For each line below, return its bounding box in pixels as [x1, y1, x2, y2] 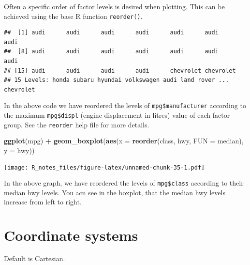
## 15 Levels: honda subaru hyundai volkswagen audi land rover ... [4, 77, 229, 84]
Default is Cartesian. [4, 253, 65, 264]
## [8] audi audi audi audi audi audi [4, 48, 219, 55]
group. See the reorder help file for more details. [4, 119, 149, 129]
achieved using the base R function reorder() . [4, 11, 143, 21]
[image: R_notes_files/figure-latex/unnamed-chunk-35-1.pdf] [4, 164, 205, 171]
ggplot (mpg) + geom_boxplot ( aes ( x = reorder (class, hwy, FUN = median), [4, 136, 244, 146]
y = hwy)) [4, 145, 35, 155]
